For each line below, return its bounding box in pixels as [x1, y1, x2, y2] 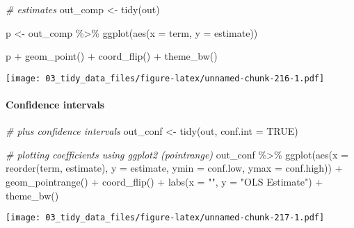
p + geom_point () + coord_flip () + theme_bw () [6, 49, 218, 63]
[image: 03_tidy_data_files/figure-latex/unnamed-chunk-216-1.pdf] [6, 73, 325, 83]
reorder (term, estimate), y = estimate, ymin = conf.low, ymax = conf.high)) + [6, 161, 343, 175]
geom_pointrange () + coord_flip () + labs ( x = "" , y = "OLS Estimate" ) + [6, 174, 323, 189]
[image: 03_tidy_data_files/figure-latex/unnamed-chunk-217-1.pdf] [6, 213, 325, 223]
